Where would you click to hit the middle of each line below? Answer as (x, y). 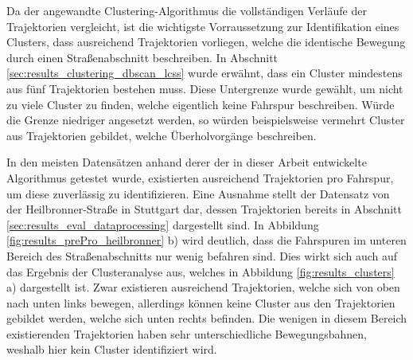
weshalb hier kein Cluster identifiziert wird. (112, 349)
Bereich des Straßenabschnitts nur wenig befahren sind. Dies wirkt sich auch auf (202, 255)
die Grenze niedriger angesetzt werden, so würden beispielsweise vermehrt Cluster (206, 120)
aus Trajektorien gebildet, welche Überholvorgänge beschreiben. (162, 135)
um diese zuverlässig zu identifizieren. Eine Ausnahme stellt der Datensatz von (198, 193)
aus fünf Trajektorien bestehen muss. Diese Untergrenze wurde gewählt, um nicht (205, 88)
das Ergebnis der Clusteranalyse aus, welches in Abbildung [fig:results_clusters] (201, 271)
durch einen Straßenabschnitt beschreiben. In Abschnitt (142, 57)
